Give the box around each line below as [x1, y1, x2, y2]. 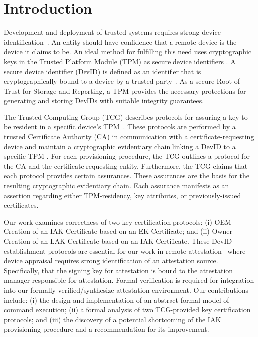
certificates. [4, 200, 39, 210]
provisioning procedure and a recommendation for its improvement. [4, 324, 209, 334]
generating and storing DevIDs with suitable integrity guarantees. [4, 95, 204, 106]
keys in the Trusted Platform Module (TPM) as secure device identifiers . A [4, 56, 236, 66]
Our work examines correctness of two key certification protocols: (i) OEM [4, 216, 231, 226]
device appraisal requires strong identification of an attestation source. [4, 255, 218, 266]
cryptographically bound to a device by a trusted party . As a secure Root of [4, 76, 240, 86]
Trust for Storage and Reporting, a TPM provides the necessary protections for [4, 85, 246, 96]
